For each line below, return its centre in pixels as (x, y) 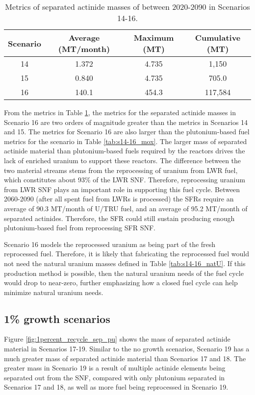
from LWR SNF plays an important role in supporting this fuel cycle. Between (122, 189)
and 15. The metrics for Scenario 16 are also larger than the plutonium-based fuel (127, 132)
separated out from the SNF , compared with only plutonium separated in (115, 377)
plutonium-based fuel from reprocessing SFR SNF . (80, 228)
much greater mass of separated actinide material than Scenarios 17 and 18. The (125, 358)
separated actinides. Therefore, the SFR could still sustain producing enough (119, 218)
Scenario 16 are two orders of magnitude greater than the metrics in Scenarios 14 (126, 122)
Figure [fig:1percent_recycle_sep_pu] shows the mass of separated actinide (117, 339)
